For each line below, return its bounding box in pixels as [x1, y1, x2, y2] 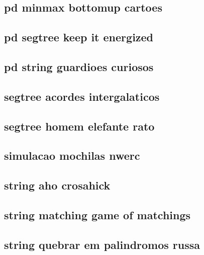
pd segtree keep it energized [4, 29, 154, 45]
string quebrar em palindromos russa [4, 236, 200, 252]
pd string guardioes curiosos [4, 58, 154, 74]
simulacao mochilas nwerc [4, 148, 140, 163]
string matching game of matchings [4, 207, 191, 222]
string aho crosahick [4, 177, 111, 193]
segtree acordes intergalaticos [4, 88, 160, 104]
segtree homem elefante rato [4, 118, 155, 134]
